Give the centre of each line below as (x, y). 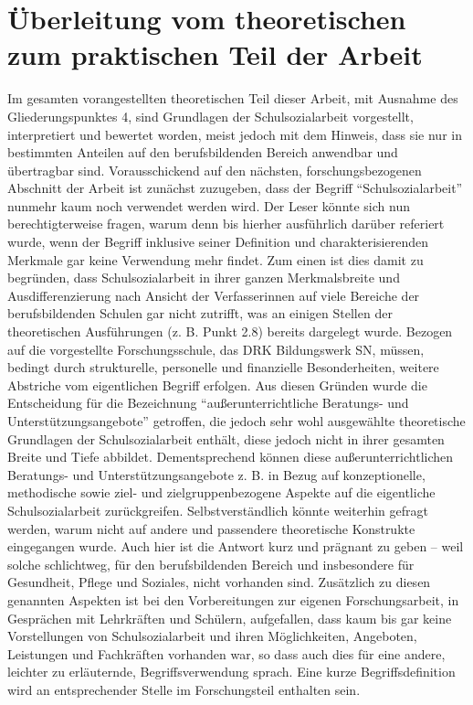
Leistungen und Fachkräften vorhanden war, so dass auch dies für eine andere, (226, 653)
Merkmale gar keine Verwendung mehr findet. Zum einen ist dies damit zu (215, 259)
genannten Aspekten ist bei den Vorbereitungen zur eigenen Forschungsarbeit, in (233, 599)
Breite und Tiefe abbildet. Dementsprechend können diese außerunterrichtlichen (231, 457)
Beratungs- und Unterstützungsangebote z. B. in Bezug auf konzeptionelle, (216, 474)
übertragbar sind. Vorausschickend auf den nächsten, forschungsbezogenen (215, 170)
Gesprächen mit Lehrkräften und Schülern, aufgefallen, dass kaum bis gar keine (230, 618)
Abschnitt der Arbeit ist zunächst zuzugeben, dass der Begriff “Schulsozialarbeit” (235, 188)
